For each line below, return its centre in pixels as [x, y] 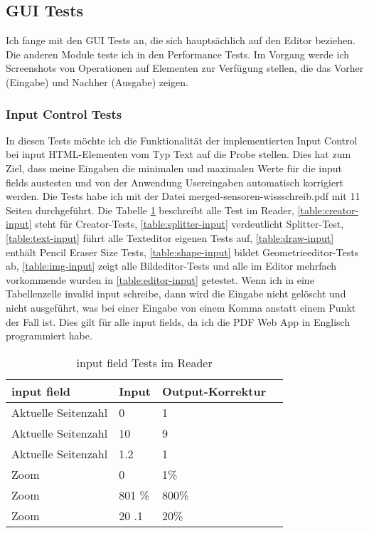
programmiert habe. [49, 336]
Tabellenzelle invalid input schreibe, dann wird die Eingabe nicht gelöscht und [176, 294]
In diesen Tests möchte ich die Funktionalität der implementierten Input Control [182, 140]
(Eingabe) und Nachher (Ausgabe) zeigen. [97, 81]
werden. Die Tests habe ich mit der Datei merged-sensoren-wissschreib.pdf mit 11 [183, 196]
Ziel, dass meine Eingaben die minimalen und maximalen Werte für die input [174, 168]
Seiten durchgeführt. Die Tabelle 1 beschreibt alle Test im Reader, [150, 210]
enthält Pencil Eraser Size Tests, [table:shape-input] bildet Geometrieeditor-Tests [182, 252]
